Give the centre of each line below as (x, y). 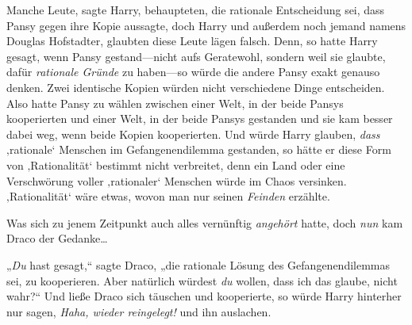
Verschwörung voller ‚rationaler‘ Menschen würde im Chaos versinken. (177, 180)
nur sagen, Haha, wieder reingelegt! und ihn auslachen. (139, 311)
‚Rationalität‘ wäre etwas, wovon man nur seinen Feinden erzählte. (168, 196)
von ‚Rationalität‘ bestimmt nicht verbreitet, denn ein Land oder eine (176, 164)
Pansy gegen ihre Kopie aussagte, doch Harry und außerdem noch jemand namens (206, 25)
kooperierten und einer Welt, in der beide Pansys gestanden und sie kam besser (200, 119)
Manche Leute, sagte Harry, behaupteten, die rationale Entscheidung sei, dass (196, 10)
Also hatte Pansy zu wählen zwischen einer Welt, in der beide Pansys (175, 103)
